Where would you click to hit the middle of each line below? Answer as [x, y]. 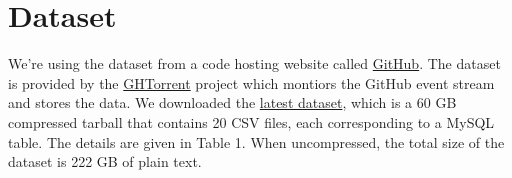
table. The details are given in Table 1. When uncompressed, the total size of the [256, 141]
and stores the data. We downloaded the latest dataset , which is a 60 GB [232, 102]
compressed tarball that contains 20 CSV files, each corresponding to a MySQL [251, 121]
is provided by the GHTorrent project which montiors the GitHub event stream [251, 82]
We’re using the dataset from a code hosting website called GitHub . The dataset [254, 63]
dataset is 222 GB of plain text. [105, 161]
